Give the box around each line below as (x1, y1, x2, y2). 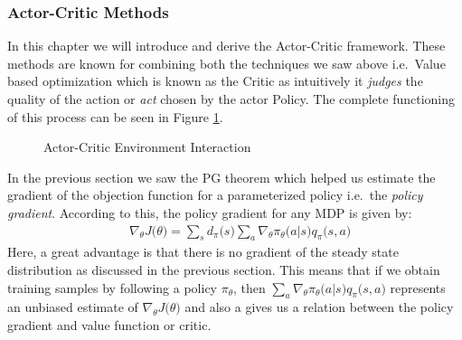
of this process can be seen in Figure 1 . (7, 107, 223, 126)
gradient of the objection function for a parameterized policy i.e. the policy (7, 185, 423, 204)
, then (233, 278, 266, 297)
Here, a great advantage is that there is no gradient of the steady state (7, 242, 399, 261)
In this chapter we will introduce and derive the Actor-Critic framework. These (7, 36, 446, 55)
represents (390, 278, 446, 297)
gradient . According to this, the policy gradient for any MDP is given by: (7, 203, 412, 222)
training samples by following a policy (7, 278, 217, 297)
